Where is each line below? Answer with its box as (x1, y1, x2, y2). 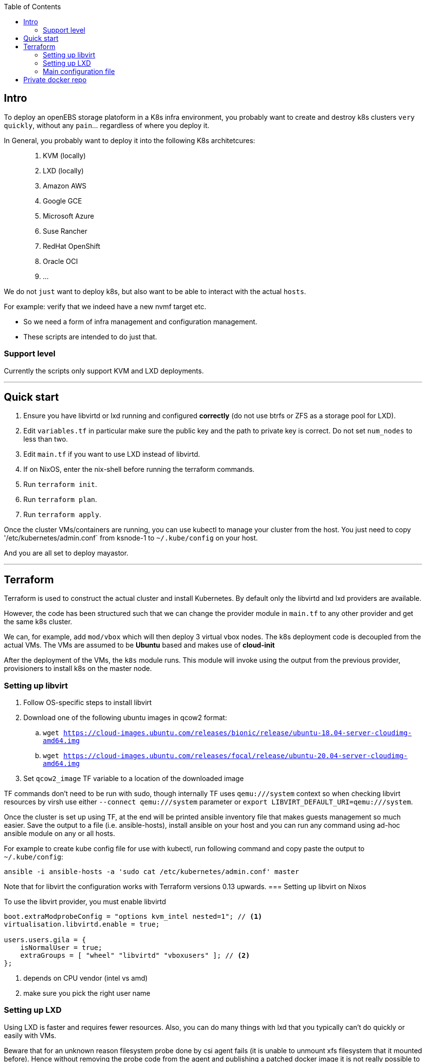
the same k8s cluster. (4, 617, 72, 626)
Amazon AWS (43, 181, 87, 190)
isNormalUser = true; (20, 944, 103, 952)
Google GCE (43, 196, 82, 205)
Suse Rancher (43, 226, 88, 235)
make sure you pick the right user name (23, 989, 150, 998)
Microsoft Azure (43, 211, 94, 220)
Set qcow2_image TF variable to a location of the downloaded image (23, 774, 244, 783)
